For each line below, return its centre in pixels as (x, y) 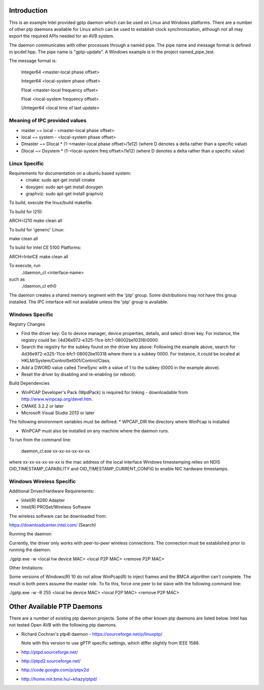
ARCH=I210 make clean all (36, 221)
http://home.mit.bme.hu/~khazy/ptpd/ (59, 679)
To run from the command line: (40, 440)
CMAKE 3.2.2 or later (43, 406)
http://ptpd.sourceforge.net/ (50, 652)
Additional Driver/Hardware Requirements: (52, 491)
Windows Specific (31, 314)
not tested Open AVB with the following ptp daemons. (63, 625)
